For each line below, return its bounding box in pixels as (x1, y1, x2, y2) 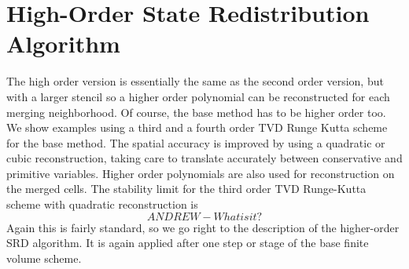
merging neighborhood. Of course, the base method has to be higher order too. (6, 104, 386, 120)
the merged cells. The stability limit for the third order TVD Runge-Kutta (6, 180, 367, 197)
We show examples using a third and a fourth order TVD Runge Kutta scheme (6, 119, 388, 136)
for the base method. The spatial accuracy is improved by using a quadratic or (6, 134, 385, 151)
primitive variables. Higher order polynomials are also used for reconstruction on (6, 165, 395, 181)
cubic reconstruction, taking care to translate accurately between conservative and (6, 150, 403, 166)
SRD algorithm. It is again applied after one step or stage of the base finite (6, 234, 369, 251)
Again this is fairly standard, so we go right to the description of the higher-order (6, 219, 400, 235)
